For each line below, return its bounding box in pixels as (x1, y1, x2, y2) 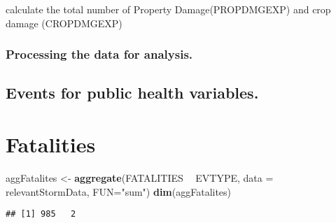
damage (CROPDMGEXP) (6, 15, 122, 30)
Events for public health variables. (6, 82, 259, 103)
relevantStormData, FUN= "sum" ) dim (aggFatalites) (6, 184, 232, 199)
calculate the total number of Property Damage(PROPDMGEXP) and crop (6, 2, 331, 16)
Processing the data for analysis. (6, 45, 193, 63)
